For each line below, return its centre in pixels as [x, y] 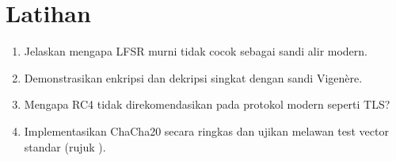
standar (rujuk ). [65, 146]
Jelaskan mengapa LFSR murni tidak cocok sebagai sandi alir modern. [196, 51]
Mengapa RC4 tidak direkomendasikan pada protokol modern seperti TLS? [207, 104]
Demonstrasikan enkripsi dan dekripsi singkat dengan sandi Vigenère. [193, 77]
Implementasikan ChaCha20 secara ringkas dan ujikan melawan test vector [206, 130]
